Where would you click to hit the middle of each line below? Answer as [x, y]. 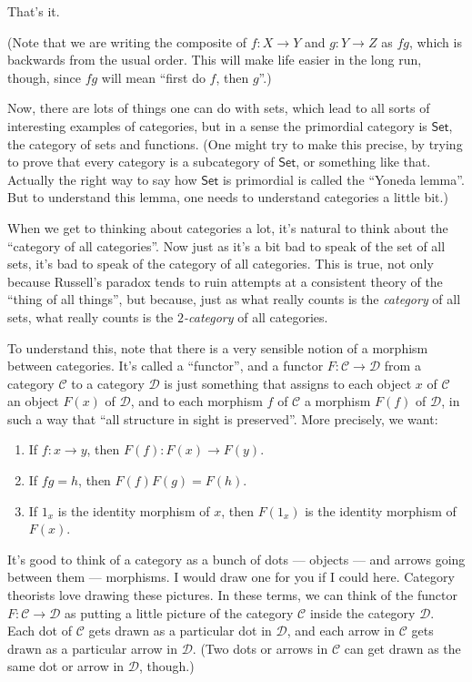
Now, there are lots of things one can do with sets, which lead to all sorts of [219, 108]
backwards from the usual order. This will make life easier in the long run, [215, 60]
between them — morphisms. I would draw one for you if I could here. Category [231, 577]
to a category [108, 383]
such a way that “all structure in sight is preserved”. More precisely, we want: [223, 418]
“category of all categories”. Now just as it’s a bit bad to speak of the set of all [226, 245]
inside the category [362, 612]
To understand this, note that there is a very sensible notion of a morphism [218, 347]
